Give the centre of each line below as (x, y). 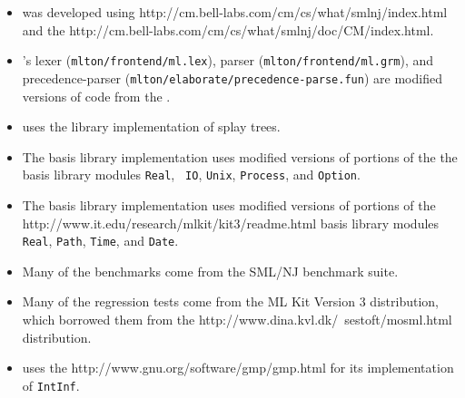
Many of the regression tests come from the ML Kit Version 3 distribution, (230, 301)
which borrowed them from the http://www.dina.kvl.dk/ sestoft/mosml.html (237, 319)
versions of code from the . (96, 96)
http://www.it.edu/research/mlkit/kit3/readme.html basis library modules (231, 223)
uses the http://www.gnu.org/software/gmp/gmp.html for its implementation (238, 368)
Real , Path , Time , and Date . (100, 241)
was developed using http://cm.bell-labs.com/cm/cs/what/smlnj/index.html (235, 12)
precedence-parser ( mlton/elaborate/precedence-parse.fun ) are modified (232, 78)
